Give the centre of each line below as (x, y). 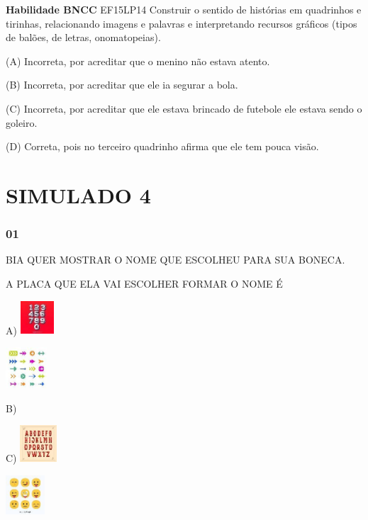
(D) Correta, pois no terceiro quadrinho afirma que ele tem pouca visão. (162, 146)
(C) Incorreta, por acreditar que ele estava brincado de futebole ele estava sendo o (184, 108)
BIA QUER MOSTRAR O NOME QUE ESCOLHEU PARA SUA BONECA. (175, 260)
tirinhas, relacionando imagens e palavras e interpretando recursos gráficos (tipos (182, 23)
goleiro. (22, 122)
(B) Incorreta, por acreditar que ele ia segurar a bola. (122, 85)
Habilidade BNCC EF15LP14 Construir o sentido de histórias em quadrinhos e (184, 9)
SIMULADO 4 (78, 194)
